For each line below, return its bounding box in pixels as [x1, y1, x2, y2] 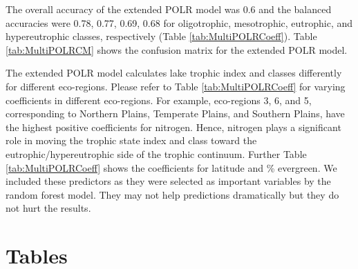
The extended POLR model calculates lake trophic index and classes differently [6, 66, 342, 80]
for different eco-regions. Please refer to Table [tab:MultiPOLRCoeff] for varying [6, 79, 346, 93]
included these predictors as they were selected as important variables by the [6, 174, 331, 188]
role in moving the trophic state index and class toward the [6, 133, 257, 148]
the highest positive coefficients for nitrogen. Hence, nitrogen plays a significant [6, 119, 341, 134]
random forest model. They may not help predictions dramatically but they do [6, 187, 339, 201]
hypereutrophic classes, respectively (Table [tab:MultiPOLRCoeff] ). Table [6, 29, 317, 43]
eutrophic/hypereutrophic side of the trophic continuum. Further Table [6, 146, 307, 161]
